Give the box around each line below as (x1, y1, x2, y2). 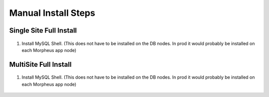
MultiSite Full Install (9, 60, 72, 69)
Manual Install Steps (9, 7, 96, 18)
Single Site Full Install (9, 26, 77, 35)
